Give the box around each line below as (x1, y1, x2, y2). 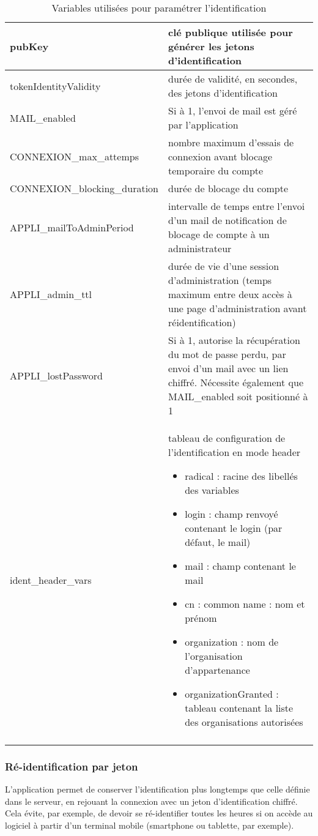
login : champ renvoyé (185, 507, 278, 521)
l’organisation (185, 649, 243, 663)
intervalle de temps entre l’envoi (168, 199, 305, 213)
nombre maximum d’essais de (168, 135, 294, 149)
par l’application (168, 118, 239, 132)
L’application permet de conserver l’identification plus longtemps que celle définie (5, 783, 310, 796)
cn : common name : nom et (185, 597, 305, 611)
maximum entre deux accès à (168, 287, 292, 301)
